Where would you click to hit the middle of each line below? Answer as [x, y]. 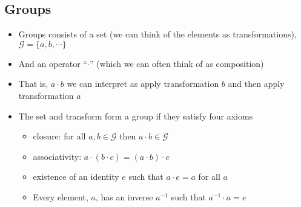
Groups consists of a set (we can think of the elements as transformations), [157, 34]
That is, [33, 84]
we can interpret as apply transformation [143, 84]
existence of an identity [76, 177]
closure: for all [59, 136]
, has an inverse [124, 196]
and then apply [256, 84]
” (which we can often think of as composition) [177, 63]
